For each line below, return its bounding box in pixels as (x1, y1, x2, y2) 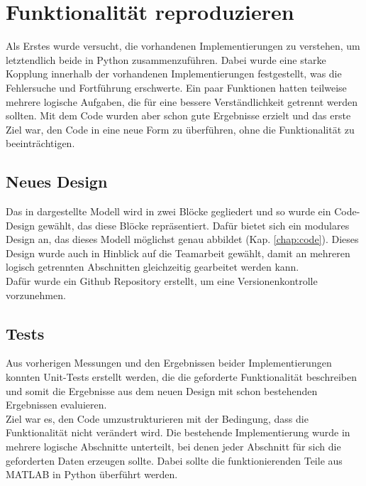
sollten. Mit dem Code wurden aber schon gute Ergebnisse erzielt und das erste (6, 108, 351, 123)
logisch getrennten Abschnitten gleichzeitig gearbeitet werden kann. (6, 259, 299, 274)
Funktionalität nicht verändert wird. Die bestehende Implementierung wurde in (6, 425, 350, 440)
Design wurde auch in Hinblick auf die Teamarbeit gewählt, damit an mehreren (6, 245, 350, 260)
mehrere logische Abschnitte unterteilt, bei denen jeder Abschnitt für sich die (6, 439, 341, 453)
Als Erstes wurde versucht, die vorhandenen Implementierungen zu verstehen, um (6, 38, 360, 53)
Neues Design (6, 171, 108, 193)
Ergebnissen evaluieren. (6, 397, 107, 412)
